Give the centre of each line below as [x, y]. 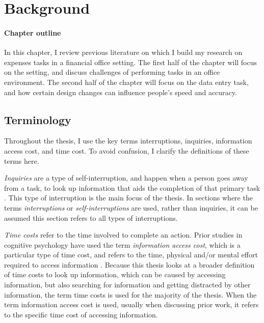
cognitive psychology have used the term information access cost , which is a [122, 244]
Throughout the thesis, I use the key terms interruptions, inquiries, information [128, 141]
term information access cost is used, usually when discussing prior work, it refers [131, 304]
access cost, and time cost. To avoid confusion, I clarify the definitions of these [127, 150]
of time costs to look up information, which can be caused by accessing [115, 274]
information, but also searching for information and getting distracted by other [127, 285]
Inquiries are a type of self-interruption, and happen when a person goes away [126, 178]
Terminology [38, 119]
